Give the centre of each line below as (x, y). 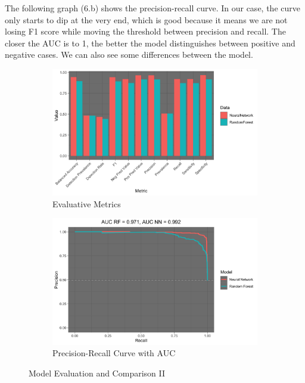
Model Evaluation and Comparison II (97, 373)
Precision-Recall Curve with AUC (114, 353)
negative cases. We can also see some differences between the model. (129, 55)
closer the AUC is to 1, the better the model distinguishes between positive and (150, 43)
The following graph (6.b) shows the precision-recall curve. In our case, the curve (152, 8)
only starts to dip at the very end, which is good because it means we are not (146, 19)
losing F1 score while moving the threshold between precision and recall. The (145, 31)
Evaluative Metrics (87, 203)
